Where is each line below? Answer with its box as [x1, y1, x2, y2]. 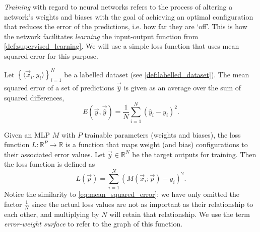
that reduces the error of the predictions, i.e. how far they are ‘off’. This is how [4, 21, 247, 32]
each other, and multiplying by [4, 208, 99, 219]
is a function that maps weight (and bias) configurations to [66, 139, 248, 150]
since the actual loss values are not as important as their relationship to [31, 198, 253, 209]
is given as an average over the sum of [123, 82, 241, 93]
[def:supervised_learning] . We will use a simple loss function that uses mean [4, 41, 239, 51]
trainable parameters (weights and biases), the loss [84, 129, 241, 140]
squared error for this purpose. [4, 50, 98, 61]
